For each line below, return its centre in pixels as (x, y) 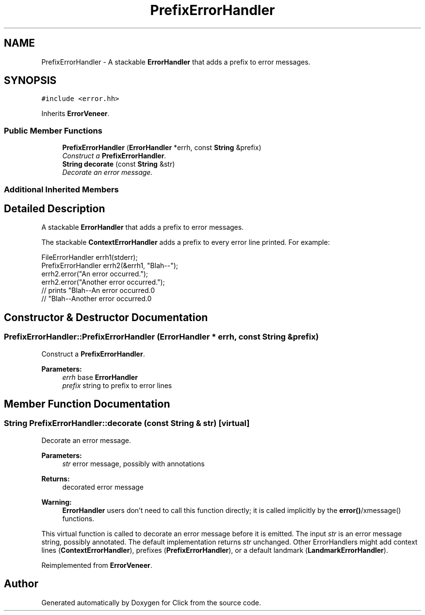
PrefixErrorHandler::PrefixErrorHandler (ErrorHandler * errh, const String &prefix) (161, 337)
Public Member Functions (53, 130)
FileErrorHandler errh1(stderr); (90, 257)
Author (21, 584)
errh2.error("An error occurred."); (95, 274)
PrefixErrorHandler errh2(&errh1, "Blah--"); (110, 266)
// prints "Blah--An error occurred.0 (98, 290)
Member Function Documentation (87, 404)
